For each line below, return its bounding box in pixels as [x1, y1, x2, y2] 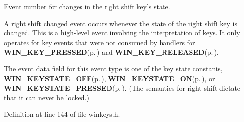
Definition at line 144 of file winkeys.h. [4, 109, 120, 119]
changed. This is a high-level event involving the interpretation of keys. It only [4, 28, 240, 38]
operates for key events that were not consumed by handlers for [4, 37, 195, 47]
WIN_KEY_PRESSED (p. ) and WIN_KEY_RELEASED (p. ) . [4, 47, 219, 57]
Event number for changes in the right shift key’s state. [4, 1, 170, 11]
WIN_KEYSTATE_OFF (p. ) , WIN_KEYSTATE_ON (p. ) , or [4, 73, 215, 83]
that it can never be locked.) [4, 92, 89, 102]
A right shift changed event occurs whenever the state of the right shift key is [4, 18, 237, 28]
